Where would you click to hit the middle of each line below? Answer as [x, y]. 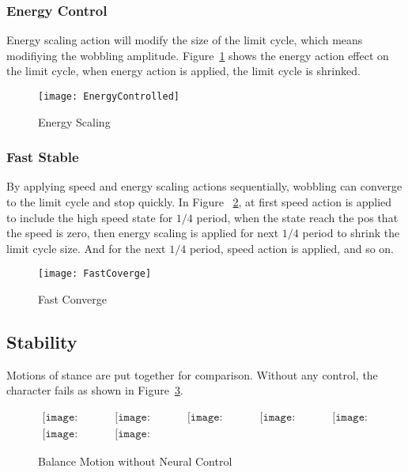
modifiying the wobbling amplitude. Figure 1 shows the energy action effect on [198, 55]
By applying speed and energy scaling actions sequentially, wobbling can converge [204, 186]
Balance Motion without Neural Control [135, 461]
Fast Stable [43, 157]
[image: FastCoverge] [95, 274]
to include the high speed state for [90, 217]
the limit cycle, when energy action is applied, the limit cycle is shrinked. [183, 71]
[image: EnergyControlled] [109, 96]
